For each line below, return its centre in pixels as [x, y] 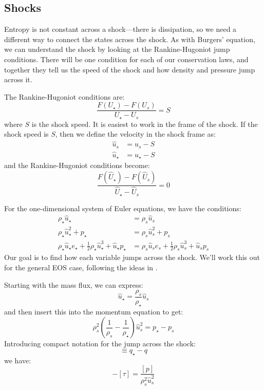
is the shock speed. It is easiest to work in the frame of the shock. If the [145, 124]
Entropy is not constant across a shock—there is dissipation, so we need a [120, 29]
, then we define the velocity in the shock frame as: [135, 134]
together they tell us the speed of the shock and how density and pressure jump [130, 69]
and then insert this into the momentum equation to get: [94, 311]
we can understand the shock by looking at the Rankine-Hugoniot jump [117, 49]
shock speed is [26, 134]
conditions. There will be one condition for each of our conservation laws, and [126, 59]
